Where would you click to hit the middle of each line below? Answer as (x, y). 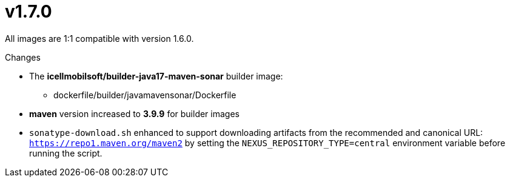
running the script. (66, 153)
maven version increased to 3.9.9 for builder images (134, 113)
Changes (23, 57)
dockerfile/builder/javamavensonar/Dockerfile (145, 95)
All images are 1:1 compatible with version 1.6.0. (99, 38)
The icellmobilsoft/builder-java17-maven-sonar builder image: (156, 76)
